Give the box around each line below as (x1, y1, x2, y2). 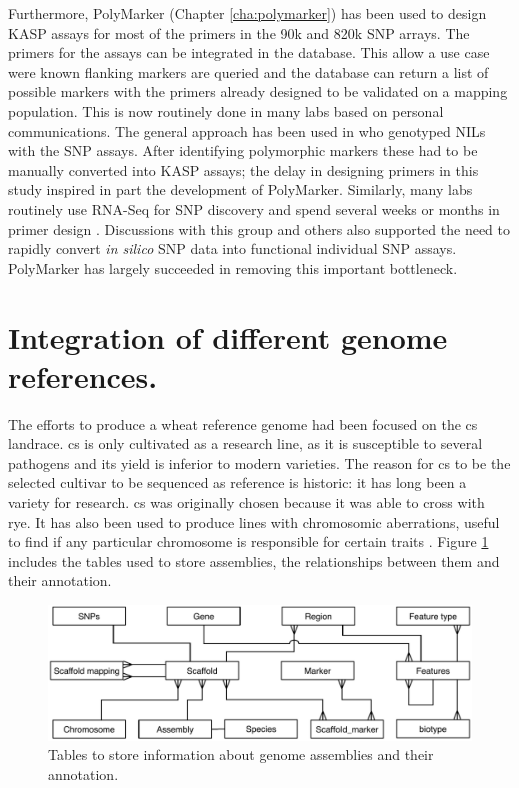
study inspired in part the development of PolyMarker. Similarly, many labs (8, 179, 473, 200)
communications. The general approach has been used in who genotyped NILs (8, 120, 486, 141)
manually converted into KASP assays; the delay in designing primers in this (8, 159, 479, 180)
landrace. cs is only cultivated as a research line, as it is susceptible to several (8, 433, 483, 454)
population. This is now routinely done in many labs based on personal (8, 100, 444, 121)
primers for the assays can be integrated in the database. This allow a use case (8, 42, 490, 63)
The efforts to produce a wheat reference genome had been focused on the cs (8, 413, 478, 434)
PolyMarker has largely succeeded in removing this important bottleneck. (8, 257, 458, 278)
